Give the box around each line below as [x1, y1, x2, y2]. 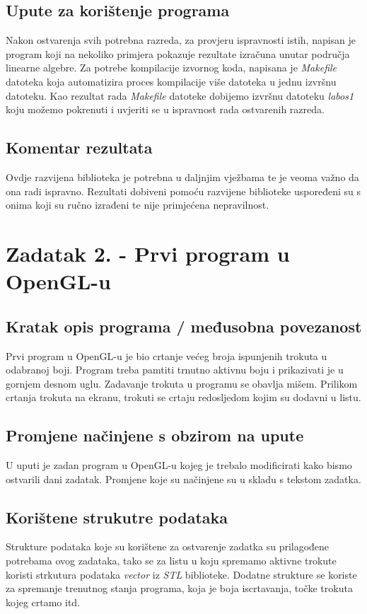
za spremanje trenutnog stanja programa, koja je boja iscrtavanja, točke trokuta [6, 581, 353, 596]
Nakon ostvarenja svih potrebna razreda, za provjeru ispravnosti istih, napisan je [6, 33, 356, 47]
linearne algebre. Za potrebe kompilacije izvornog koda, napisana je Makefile [6, 60, 337, 75]
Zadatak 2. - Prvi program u [6, 238, 290, 267]
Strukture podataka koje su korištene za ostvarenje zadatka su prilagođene [6, 539, 330, 554]
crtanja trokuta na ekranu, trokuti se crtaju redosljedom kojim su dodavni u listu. [6, 390, 361, 405]
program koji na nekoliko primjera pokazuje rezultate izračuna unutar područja [6, 46, 350, 61]
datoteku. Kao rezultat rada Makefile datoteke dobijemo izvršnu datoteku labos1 [6, 88, 354, 103]
